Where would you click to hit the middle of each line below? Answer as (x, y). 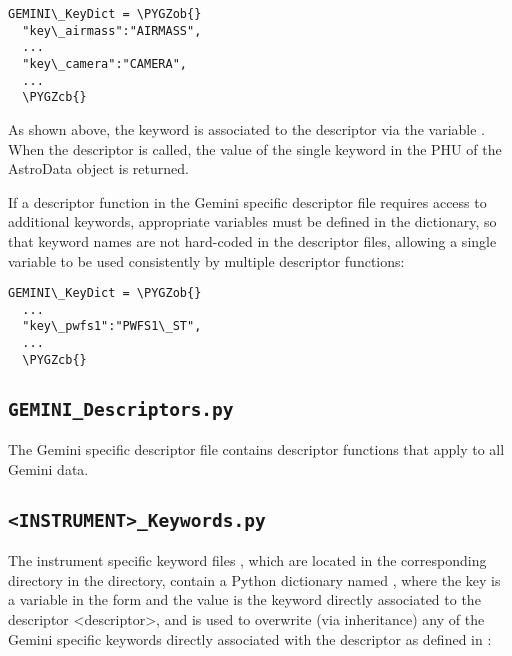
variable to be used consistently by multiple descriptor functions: (206, 260)
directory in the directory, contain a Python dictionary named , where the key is (254, 579)
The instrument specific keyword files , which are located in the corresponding (247, 560)
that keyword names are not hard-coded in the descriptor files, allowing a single (252, 240)
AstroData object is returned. (98, 168)
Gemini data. (48, 468)
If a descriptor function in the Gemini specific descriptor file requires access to (247, 201)
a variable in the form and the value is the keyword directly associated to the (244, 599)
